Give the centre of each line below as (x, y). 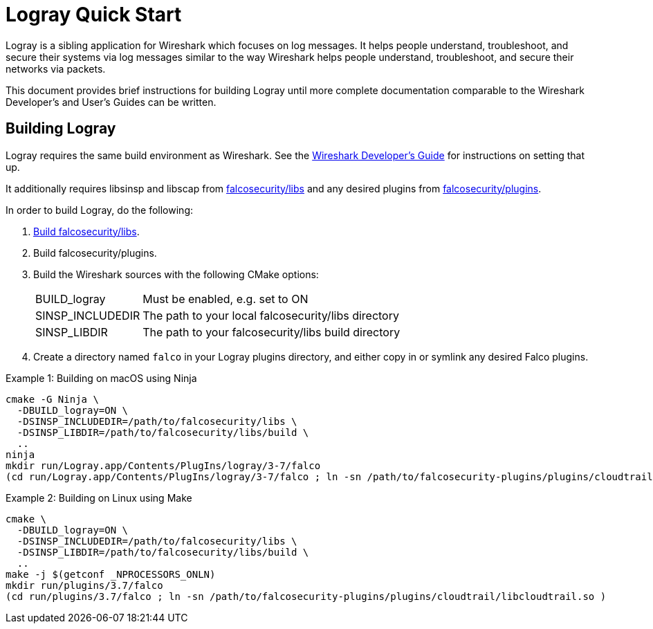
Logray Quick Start (94, 15)
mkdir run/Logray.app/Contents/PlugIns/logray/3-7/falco (163, 465)
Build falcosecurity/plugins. (95, 253)
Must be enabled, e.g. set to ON (226, 299)
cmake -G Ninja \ (52, 399)
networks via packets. (56, 69)
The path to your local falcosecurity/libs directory (271, 315)
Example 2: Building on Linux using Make (99, 498)
